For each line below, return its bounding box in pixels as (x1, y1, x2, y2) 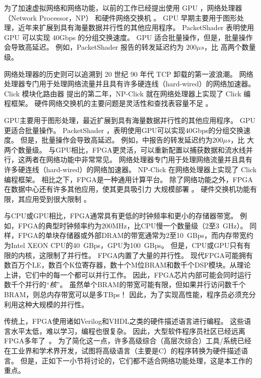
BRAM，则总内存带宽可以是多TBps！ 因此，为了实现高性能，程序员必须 (4, 289, 242, 300)
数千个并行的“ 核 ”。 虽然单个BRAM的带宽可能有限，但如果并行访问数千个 (4, 279, 246, 290)
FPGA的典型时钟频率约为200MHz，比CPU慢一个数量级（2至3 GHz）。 (18, 220, 247, 230)
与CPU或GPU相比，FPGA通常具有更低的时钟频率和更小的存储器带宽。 (4, 210, 238, 221)
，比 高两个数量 (204, 42, 256, 52)
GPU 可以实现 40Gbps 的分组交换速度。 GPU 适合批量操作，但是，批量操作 (4, 32, 253, 42)
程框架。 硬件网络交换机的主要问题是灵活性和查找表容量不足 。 (4, 98, 213, 108)
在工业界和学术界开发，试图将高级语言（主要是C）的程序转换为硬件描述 (4, 345, 241, 355)
